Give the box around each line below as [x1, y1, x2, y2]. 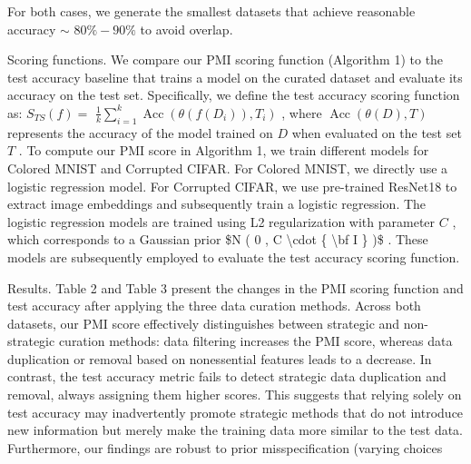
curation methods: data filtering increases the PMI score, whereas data [58, 331, 453, 350]
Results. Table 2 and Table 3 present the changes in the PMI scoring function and [7, 278, 464, 297]
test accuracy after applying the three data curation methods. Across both [7, 296, 421, 315]
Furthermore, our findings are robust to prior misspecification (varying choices [7, 438, 443, 457]
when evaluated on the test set [291, 123, 462, 142]
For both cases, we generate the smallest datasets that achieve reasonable [7, 2, 416, 20]
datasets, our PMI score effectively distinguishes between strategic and [7, 313, 400, 332]
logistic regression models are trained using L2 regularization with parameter [7, 212, 436, 231]
